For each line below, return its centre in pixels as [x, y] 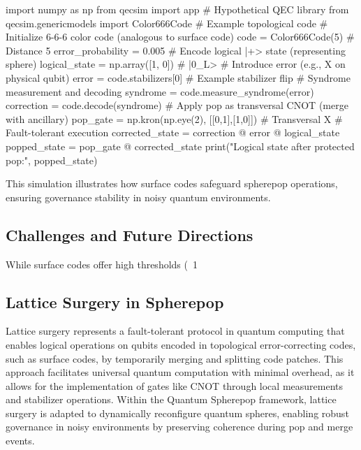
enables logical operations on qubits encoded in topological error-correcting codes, [181, 344]
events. [20, 441]
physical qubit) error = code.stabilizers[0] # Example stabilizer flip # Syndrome [178, 77]
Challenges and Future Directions [130, 234]
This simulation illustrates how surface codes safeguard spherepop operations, [172, 183]
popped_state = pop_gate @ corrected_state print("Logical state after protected [180, 146]
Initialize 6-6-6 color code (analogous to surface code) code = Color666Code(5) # [180, 37]
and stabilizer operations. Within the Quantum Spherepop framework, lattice [171, 399]
